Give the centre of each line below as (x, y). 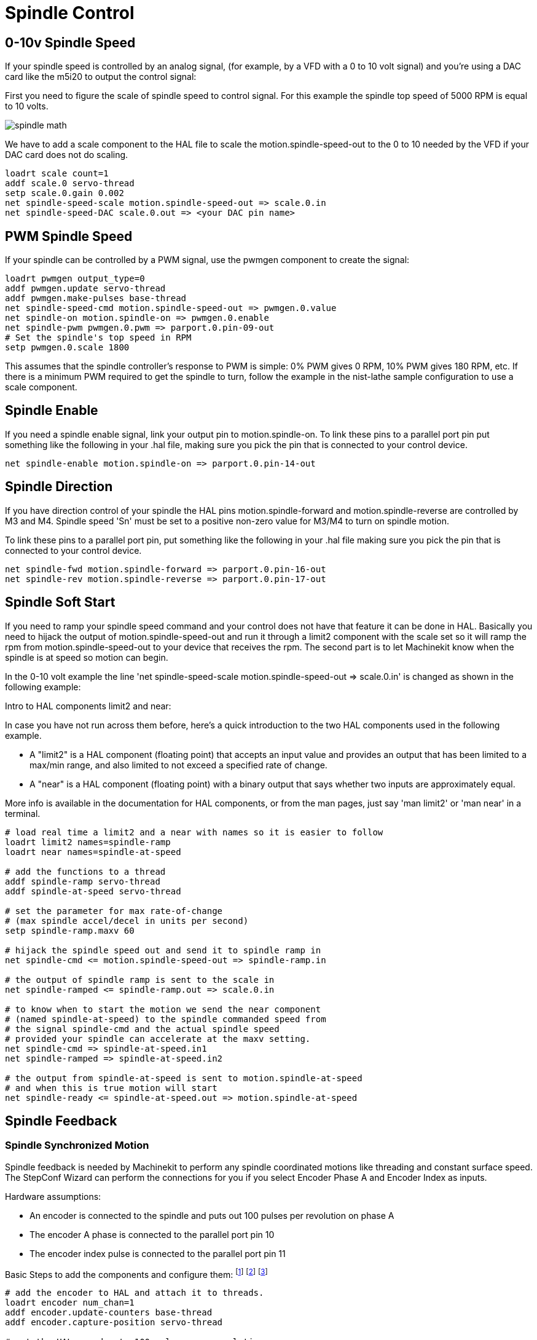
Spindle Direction (59, 487)
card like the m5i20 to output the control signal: (101, 77)
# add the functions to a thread (85, 871)
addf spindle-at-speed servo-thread (93, 891)
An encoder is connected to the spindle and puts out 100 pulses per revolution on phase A (212, 1215)
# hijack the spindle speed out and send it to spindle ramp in (163, 950)
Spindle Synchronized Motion (77, 1145)
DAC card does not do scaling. (67, 155)
